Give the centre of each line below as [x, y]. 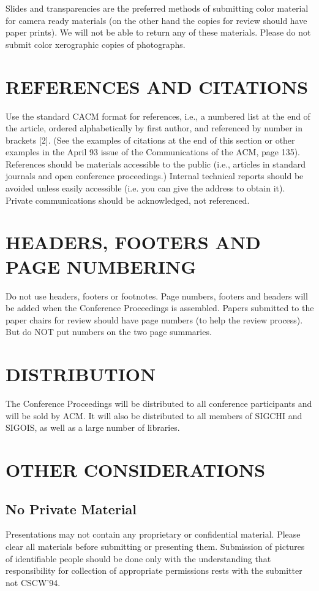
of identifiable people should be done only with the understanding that [138, 558]
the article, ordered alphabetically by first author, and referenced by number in [154, 128]
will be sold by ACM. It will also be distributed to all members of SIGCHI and [154, 415]
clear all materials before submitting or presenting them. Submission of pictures [155, 547]
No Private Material [71, 508]
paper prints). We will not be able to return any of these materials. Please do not [158, 32]
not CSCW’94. [33, 582]
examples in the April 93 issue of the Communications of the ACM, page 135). [153, 152]
